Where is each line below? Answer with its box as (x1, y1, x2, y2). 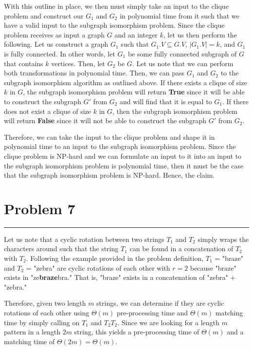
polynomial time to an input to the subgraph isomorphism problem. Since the (4, 141, 236, 151)
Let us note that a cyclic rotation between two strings (4, 234, 164, 244)
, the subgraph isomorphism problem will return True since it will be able (23, 87, 245, 97)
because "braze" (190, 262, 236, 273)
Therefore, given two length (4, 298, 86, 308)
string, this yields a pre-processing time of (74, 327, 199, 337)
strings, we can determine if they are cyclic (96, 298, 224, 308)
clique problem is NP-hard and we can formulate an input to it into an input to (4, 150, 242, 161)
